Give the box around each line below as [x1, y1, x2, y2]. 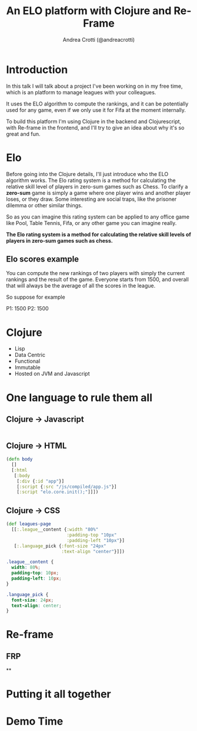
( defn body [6, 457, 33, 462]
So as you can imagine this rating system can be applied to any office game [6, 213, 190, 220]
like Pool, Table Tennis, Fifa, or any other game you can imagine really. [6, 219, 177, 226]
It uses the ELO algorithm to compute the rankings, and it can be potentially [6, 100, 189, 107]
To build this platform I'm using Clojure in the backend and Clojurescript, [6, 118, 182, 125]
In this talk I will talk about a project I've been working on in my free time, [6, 82, 183, 90]
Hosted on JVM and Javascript [14, 370, 90, 378]
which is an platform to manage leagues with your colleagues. [6, 88, 156, 95]
